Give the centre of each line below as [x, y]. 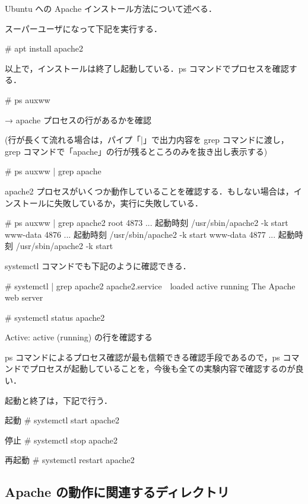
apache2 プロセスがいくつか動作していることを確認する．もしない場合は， [149, 191]
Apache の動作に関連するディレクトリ [117, 492]
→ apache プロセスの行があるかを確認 [78, 119]
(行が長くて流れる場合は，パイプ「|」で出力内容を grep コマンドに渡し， [147, 140]
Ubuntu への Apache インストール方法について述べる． [111, 8]
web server [24, 297]
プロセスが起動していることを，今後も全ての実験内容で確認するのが [162, 369]
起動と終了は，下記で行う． [58, 400]
